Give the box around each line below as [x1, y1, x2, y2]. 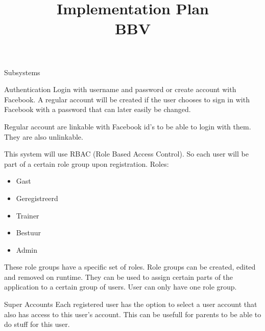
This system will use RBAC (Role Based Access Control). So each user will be [4, 148, 249, 159]
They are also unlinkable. [4, 131, 83, 142]
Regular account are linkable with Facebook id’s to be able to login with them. [4, 121, 251, 131]
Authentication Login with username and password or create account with [4, 84, 236, 95]
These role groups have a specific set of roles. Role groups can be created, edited [4, 261, 256, 272]
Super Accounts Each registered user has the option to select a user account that [4, 299, 257, 310]
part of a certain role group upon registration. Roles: [4, 158, 169, 169]
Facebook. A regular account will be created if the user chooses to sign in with [4, 94, 250, 104]
